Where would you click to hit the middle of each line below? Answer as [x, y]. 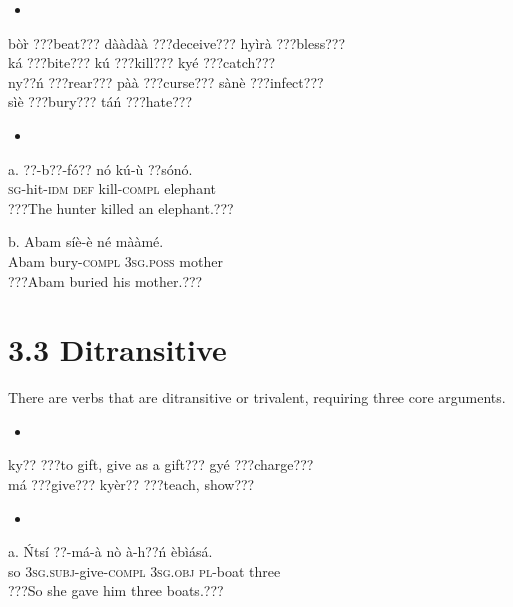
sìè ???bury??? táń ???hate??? [100, 101]
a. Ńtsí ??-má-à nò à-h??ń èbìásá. [110, 551]
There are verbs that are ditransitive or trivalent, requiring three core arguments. [257, 397]
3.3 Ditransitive [117, 349]
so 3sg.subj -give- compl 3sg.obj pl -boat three [144, 570]
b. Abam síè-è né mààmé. [86, 241]
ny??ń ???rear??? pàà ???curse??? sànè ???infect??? [166, 81]
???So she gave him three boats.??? [116, 590]
